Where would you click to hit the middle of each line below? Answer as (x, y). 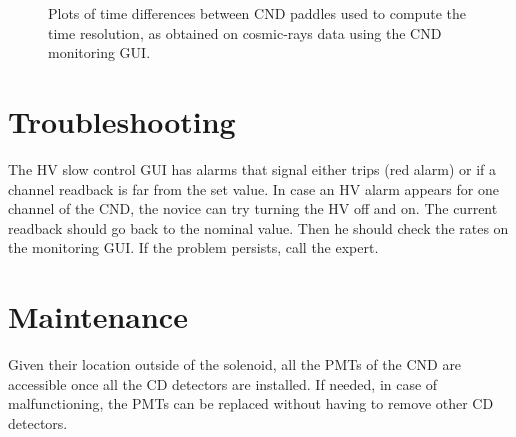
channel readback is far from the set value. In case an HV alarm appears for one (253, 188)
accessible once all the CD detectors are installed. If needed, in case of (223, 383)
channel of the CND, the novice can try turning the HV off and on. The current (253, 208)
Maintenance (98, 316)
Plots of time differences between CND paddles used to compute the (257, 13)
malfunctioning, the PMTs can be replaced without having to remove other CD (251, 403)
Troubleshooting (122, 120)
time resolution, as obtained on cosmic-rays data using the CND (245, 32)
